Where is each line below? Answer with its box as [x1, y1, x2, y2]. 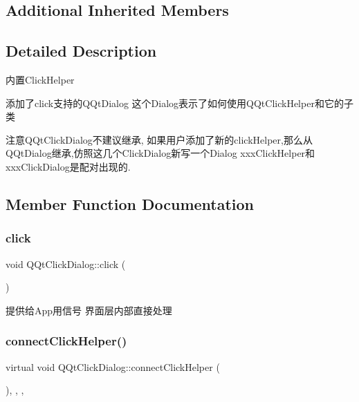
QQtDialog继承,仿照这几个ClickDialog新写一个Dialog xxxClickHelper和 [6, 146, 315, 160]
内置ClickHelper [6, 72, 75, 86]
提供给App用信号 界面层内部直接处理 [6, 303, 172, 317]
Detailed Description [6, 40, 157, 61]
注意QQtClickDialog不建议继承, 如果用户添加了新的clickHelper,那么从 [6, 132, 313, 146]
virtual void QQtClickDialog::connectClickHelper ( [6, 359, 220, 374]
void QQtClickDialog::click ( [6, 256, 126, 271]
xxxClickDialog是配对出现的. [6, 159, 131, 173]
